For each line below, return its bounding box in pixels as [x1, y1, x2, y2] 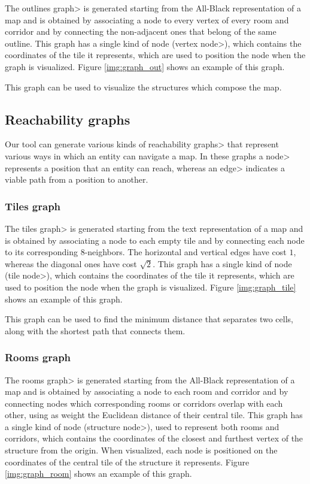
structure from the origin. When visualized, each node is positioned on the [5, 444, 278, 456]
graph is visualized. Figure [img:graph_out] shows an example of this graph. [5, 60, 285, 72]
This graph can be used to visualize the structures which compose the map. [5, 80, 282, 93]
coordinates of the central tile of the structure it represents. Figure [5, 455, 250, 468]
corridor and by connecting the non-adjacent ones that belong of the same [5, 25, 276, 38]
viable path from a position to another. [5, 173, 148, 186]
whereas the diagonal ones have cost [5, 257, 137, 270]
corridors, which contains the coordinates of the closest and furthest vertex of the [5, 432, 303, 444]
